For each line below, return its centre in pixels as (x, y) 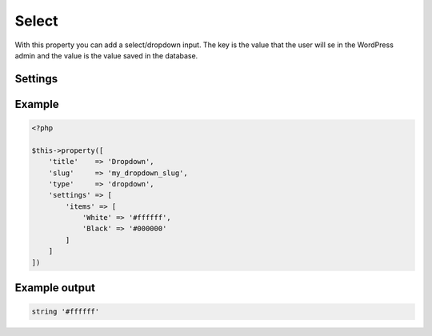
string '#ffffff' (66, 312)
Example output (55, 288)
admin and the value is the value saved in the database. (106, 55)
